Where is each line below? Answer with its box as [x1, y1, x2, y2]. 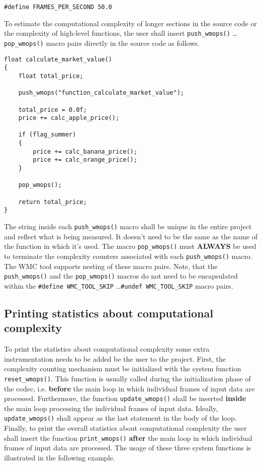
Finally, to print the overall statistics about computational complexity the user [4, 423, 247, 433]
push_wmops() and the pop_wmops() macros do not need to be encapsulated [4, 271, 238, 281]
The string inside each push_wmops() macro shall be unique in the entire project [4, 221, 252, 232]
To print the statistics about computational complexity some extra [4, 344, 210, 354]
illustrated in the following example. [4, 452, 115, 462]
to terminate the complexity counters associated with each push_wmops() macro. [4, 250, 252, 261]
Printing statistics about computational [4, 305, 213, 320]
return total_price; [18, 198, 87, 206]
